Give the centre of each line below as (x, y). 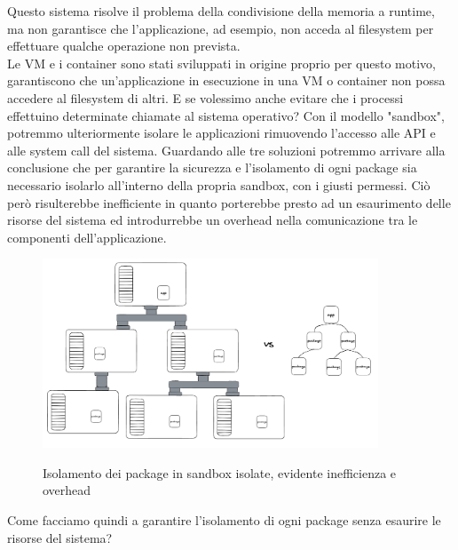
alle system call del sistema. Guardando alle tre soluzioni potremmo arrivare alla (226, 150)
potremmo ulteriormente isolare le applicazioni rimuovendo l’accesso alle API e (221, 133)
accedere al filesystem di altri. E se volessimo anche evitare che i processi (205, 97)
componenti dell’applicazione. (87, 237)
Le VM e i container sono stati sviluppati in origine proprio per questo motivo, (221, 63)
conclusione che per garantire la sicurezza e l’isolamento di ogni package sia (212, 167)
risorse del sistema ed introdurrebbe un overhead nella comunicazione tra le (213, 220)
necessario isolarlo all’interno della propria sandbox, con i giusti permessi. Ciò (219, 184)
